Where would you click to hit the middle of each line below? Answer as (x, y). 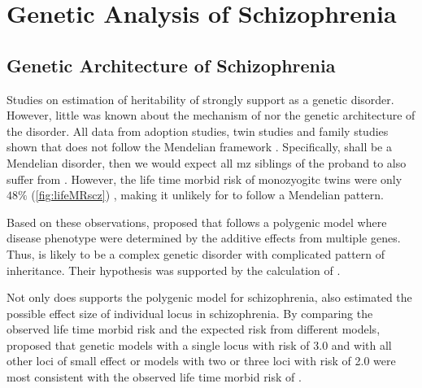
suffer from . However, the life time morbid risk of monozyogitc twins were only (204, 179)
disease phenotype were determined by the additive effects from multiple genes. (204, 238)
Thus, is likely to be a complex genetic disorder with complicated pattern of (196, 253)
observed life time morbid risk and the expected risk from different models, (194, 329)
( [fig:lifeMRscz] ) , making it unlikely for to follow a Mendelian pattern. (207, 195)
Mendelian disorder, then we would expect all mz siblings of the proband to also (207, 162)
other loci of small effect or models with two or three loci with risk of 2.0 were (201, 361)
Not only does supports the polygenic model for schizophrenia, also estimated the (209, 297)
